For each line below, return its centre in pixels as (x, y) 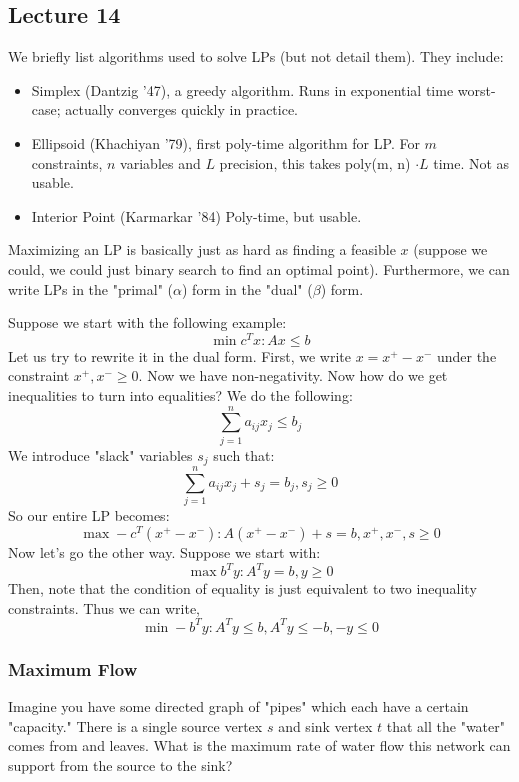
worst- (476, 89)
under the (466, 355)
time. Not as (471, 162)
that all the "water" (445, 725)
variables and (160, 162)
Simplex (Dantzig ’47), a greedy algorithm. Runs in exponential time (242, 89)
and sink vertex (325, 725)
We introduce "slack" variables (100, 454)
